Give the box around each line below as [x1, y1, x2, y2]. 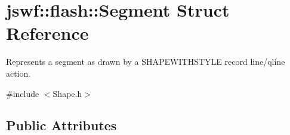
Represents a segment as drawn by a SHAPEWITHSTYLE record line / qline [6, 55, 285, 68]
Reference [6, 21, 89, 45]
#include [6, 87, 39, 99]
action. [6, 67, 31, 79]
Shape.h [53, 87, 82, 99]
